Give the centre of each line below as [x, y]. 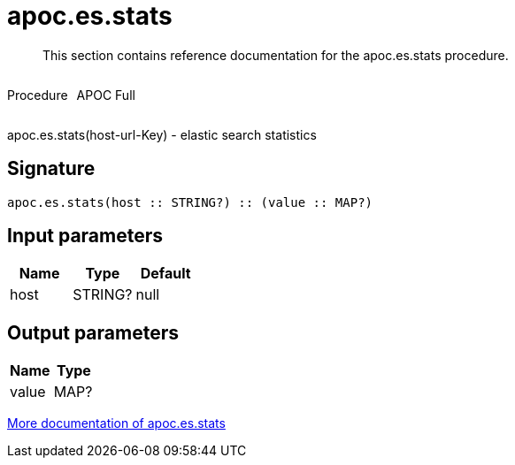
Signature [51, 169]
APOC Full [106, 95]
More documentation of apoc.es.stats [116, 423]
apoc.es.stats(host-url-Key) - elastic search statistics [162, 134]
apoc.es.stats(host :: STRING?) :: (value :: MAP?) [190, 202]
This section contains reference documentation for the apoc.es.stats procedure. [276, 55]
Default [165, 274]
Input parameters [85, 236]
